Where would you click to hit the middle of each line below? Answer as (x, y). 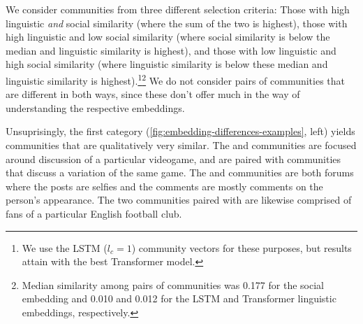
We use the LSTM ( (65, 247)
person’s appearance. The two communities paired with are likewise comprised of (179, 200)
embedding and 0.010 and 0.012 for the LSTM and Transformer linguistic (179, 298)
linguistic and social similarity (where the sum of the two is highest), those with (177, 23)
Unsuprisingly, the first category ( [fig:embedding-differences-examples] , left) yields (180, 131)
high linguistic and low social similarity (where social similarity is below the (168, 37)
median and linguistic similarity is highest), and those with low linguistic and (171, 50)
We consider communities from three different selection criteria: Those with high (178, 9)
